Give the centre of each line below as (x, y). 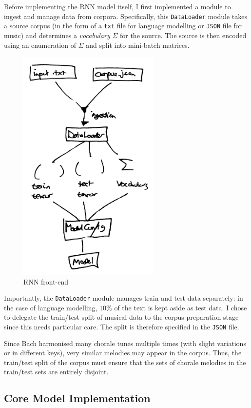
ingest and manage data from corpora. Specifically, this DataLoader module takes (125, 16)
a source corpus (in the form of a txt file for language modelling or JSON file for (123, 26)
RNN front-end (46, 281)
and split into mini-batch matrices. (138, 45)
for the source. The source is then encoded (183, 35)
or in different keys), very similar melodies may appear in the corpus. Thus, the (123, 353)
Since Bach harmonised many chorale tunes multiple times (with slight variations (125, 343)
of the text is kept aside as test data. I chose (181, 307)
